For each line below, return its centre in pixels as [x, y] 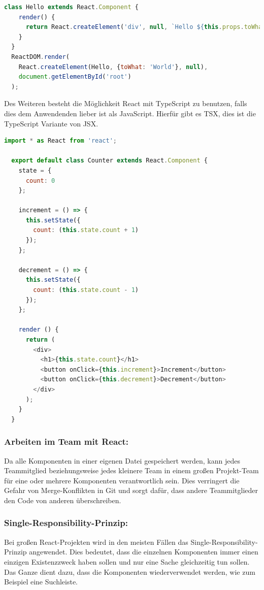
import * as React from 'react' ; [61, 141]
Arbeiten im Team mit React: [67, 441]
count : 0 [40, 181]
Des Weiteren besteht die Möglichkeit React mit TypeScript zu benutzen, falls [126, 103]
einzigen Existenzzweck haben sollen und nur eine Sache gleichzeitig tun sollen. [127, 561]
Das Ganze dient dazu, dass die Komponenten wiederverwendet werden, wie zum [130, 571]
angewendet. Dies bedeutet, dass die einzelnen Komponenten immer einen [144, 552]
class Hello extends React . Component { [71, 7]
